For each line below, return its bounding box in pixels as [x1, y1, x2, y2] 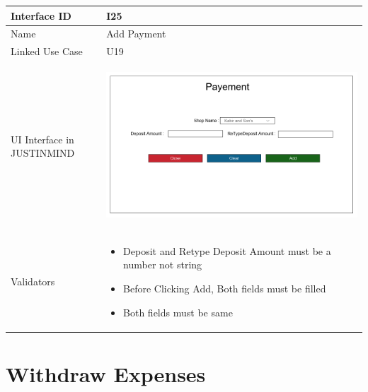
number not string [123, 257, 202, 272]
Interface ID [11, 8, 71, 23]
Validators [11, 274, 55, 289]
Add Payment [106, 26, 166, 41]
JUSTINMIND [11, 145, 75, 160]
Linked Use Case [11, 44, 83, 59]
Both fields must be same [123, 304, 233, 319]
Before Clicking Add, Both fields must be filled [123, 281, 326, 296]
